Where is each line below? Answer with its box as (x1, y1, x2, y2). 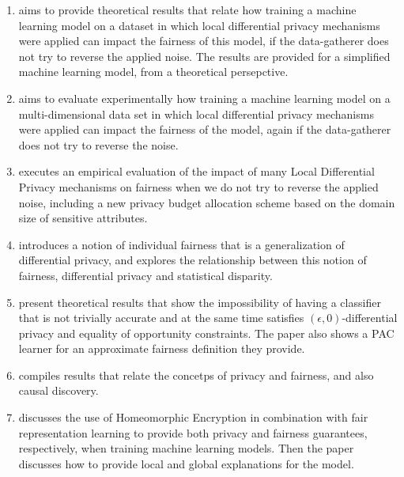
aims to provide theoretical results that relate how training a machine (18, 2, 357, 17)
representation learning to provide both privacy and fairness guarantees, (18, 424, 368, 441)
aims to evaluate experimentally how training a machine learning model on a (18, 89, 391, 106)
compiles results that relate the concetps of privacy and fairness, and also (18, 366, 374, 383)
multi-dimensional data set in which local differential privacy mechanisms (18, 105, 374, 122)
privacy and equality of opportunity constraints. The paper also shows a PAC (18, 324, 395, 341)
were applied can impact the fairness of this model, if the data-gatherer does (18, 32, 389, 49)
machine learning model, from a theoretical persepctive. (18, 63, 289, 80)
